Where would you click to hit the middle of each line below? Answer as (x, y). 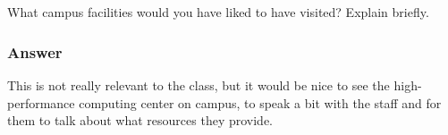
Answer (35, 51)
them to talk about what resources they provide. (140, 120)
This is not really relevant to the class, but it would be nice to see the (199, 85)
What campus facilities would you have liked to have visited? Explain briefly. (218, 12)
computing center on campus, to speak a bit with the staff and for (260, 102)
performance (41, 102)
